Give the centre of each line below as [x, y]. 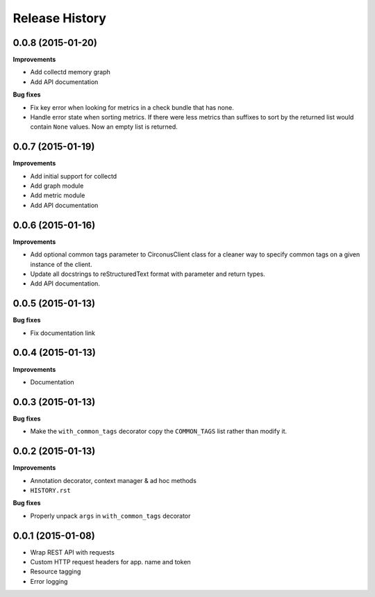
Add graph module [57, 186]
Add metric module [58, 195]
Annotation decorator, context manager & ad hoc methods [114, 480]
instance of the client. [61, 264]
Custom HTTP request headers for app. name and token [110, 562]
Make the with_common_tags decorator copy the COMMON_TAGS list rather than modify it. [159, 432]
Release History [60, 18]
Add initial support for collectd [74, 176]
